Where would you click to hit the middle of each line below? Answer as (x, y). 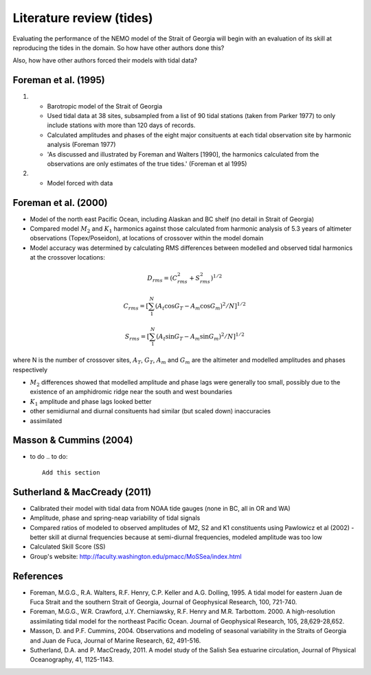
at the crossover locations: (68, 258)
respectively (30, 369)
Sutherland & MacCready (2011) (82, 492)
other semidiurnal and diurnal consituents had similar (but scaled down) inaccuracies (150, 411)
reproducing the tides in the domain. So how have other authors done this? (119, 47)
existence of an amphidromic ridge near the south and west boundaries (131, 392)
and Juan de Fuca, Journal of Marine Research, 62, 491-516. (115, 640)
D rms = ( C (162, 279)
